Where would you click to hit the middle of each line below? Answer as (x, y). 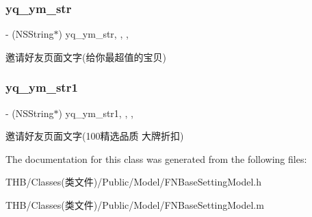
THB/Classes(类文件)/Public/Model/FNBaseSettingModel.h (134, 182)
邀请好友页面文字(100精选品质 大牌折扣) (95, 136)
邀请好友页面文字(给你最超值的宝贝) (86, 56)
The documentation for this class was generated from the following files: (156, 158)
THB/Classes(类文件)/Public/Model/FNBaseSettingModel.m (135, 205)
